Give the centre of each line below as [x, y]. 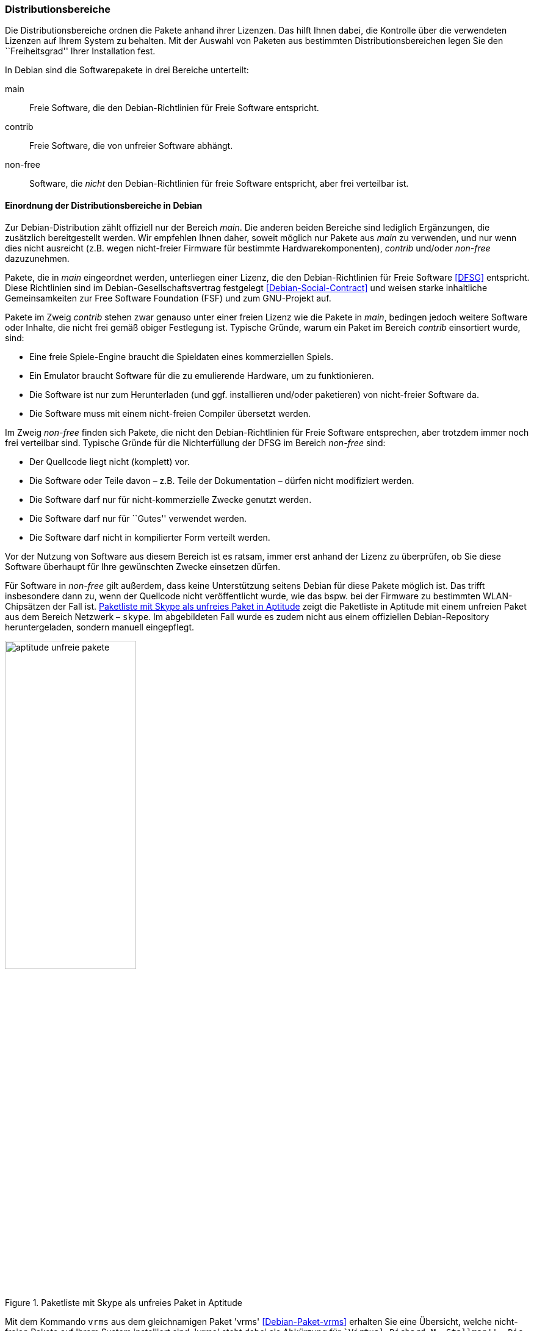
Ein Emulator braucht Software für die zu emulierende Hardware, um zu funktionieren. [202, 375]
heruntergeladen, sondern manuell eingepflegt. [100, 627]
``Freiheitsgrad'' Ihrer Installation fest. [80, 51]
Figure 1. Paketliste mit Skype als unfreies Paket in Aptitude [124, 1302]
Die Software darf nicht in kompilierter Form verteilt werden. [150, 537]
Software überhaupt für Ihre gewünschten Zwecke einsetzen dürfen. [143, 566]
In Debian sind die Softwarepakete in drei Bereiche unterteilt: [127, 70]
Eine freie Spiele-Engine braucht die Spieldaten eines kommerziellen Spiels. [182, 356]
